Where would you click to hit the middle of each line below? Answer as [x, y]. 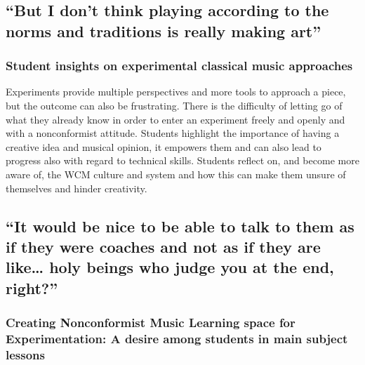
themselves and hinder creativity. [77, 188]
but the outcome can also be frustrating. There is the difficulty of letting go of [174, 105]
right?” [32, 287]
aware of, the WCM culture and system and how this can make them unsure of [176, 174]
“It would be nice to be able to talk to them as [180, 226]
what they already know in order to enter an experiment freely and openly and [175, 119]
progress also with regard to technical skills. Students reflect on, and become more [182, 160]
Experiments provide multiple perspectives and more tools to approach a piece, [176, 92]
